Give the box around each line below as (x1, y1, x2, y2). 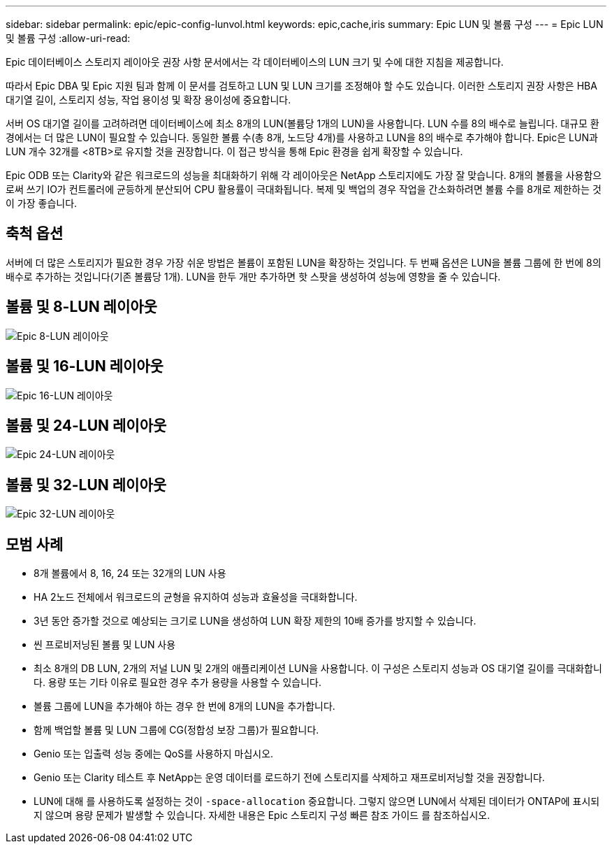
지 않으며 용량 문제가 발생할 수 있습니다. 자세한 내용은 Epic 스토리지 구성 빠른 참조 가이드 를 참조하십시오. (34, 809, 490, 822)
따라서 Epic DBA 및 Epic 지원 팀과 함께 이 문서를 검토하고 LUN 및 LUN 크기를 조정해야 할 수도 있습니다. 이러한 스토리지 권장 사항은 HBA (6, 80, 597, 92)
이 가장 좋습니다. (6, 197, 78, 209)
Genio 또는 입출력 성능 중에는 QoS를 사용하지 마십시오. (34, 748, 274, 760)
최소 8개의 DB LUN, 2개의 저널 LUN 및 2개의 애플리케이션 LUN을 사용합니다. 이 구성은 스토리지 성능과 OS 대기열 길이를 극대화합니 (34, 662, 602, 675)
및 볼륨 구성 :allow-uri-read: (6, 32, 131, 44)
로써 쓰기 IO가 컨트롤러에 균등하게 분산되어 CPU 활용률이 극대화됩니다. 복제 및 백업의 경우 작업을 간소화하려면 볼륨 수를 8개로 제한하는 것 (6, 183, 602, 195)
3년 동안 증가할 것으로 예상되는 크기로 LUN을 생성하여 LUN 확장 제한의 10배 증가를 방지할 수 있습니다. (34, 615, 476, 627)
